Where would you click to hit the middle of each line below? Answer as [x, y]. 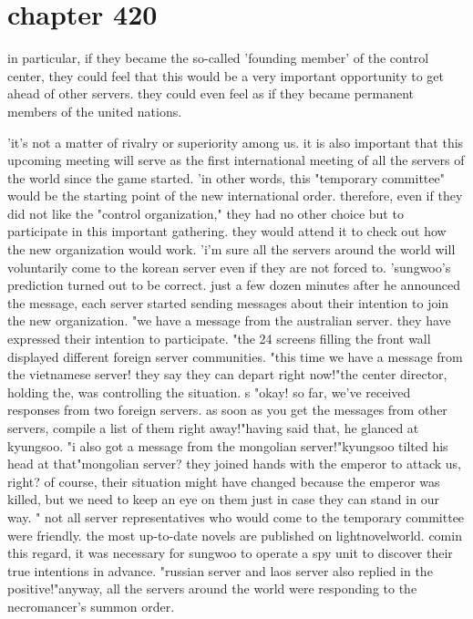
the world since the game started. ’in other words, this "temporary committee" [226, 177]
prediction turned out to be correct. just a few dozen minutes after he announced [234, 285]
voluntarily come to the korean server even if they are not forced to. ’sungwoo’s [229, 267]
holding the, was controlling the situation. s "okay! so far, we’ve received [209, 392]
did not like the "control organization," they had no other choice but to [206, 213]
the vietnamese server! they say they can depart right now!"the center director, [227, 374]
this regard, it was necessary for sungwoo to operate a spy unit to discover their [230, 553]
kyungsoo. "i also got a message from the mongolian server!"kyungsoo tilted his [228, 445]
